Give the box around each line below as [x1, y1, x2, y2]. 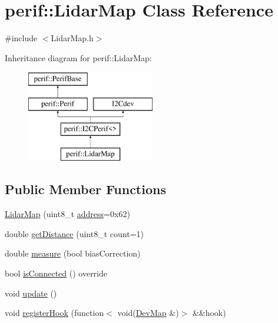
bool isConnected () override [5, 267, 108, 279]
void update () [5, 287, 57, 299]
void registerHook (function [5, 307, 104, 319]
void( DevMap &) [117, 307, 179, 319]
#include [5, 32, 38, 44]
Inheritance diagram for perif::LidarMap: [5, 51, 152, 64]
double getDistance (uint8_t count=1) [5, 227, 144, 239]
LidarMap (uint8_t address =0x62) [5, 208, 130, 220]
